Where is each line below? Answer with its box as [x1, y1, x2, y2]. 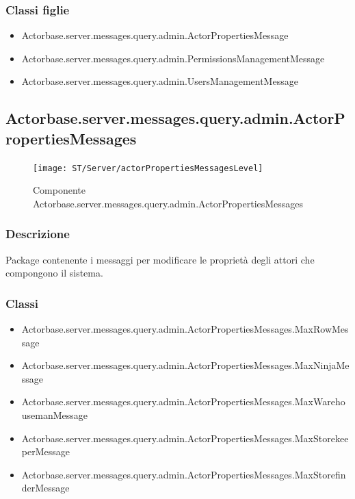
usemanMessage [21, 408, 88, 422]
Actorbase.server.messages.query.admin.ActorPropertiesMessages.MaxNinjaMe [21, 358, 350, 372]
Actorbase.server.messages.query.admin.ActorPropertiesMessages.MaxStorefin [21, 467, 346, 481]
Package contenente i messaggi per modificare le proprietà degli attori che [5, 252, 315, 266]
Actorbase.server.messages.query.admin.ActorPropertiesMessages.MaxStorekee [21, 431, 349, 445]
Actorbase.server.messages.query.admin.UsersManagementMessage [21, 74, 298, 88]
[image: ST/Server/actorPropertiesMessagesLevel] [33, 163, 263, 173]
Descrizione [5, 225, 70, 242]
